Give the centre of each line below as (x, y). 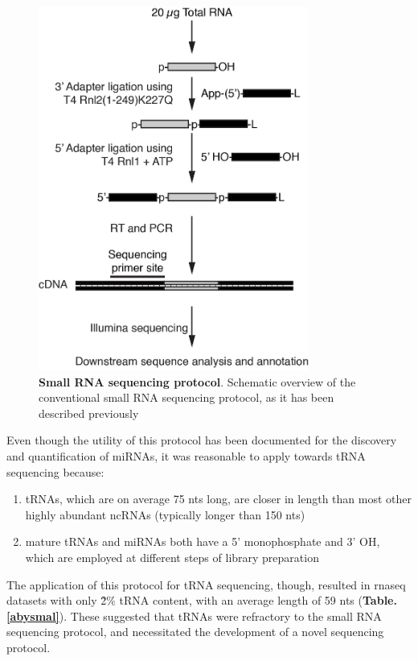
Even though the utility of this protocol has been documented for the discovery (202, 440)
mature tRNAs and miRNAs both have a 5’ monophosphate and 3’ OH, (203, 541)
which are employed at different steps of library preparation (172, 558)
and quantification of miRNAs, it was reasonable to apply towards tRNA (186, 456)
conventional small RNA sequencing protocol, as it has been (186, 397)
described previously (89, 413)
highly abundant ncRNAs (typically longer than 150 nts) (165, 514)
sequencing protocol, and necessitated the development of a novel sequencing (195, 632)
